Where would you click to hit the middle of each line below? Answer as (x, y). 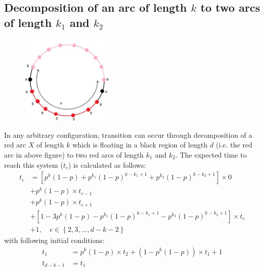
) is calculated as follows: (107, 164)
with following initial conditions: (54, 240)
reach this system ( (34, 164)
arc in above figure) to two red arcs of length (74, 155)
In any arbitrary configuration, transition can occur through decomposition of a (128, 134)
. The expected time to (211, 155)
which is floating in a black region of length (140, 145)
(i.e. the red (234, 145)
